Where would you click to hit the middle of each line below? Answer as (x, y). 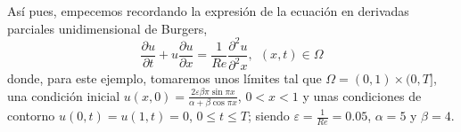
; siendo (269, 115)
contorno (31, 115)
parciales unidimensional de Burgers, (107, 28)
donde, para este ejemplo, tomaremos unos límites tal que (165, 78)
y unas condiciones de (362, 95)
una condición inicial (64, 95)
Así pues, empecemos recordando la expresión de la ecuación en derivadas (208, 11)
